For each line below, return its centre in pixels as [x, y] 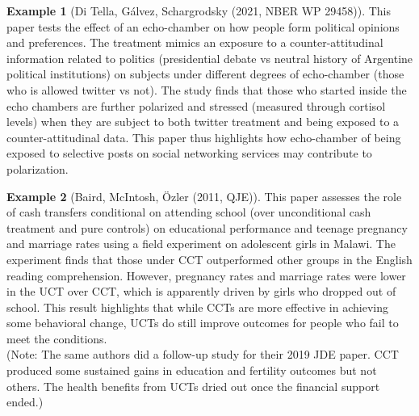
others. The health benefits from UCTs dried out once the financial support [193, 386]
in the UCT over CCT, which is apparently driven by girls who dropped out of [201, 291]
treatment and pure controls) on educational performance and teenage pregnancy [207, 227]
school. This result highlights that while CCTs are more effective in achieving [197, 307]
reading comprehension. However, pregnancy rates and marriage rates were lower [206, 275]
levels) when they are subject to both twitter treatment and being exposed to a [203, 122]
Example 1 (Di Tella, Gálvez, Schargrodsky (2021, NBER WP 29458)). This [199, 11]
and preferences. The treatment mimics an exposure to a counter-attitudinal [195, 42]
